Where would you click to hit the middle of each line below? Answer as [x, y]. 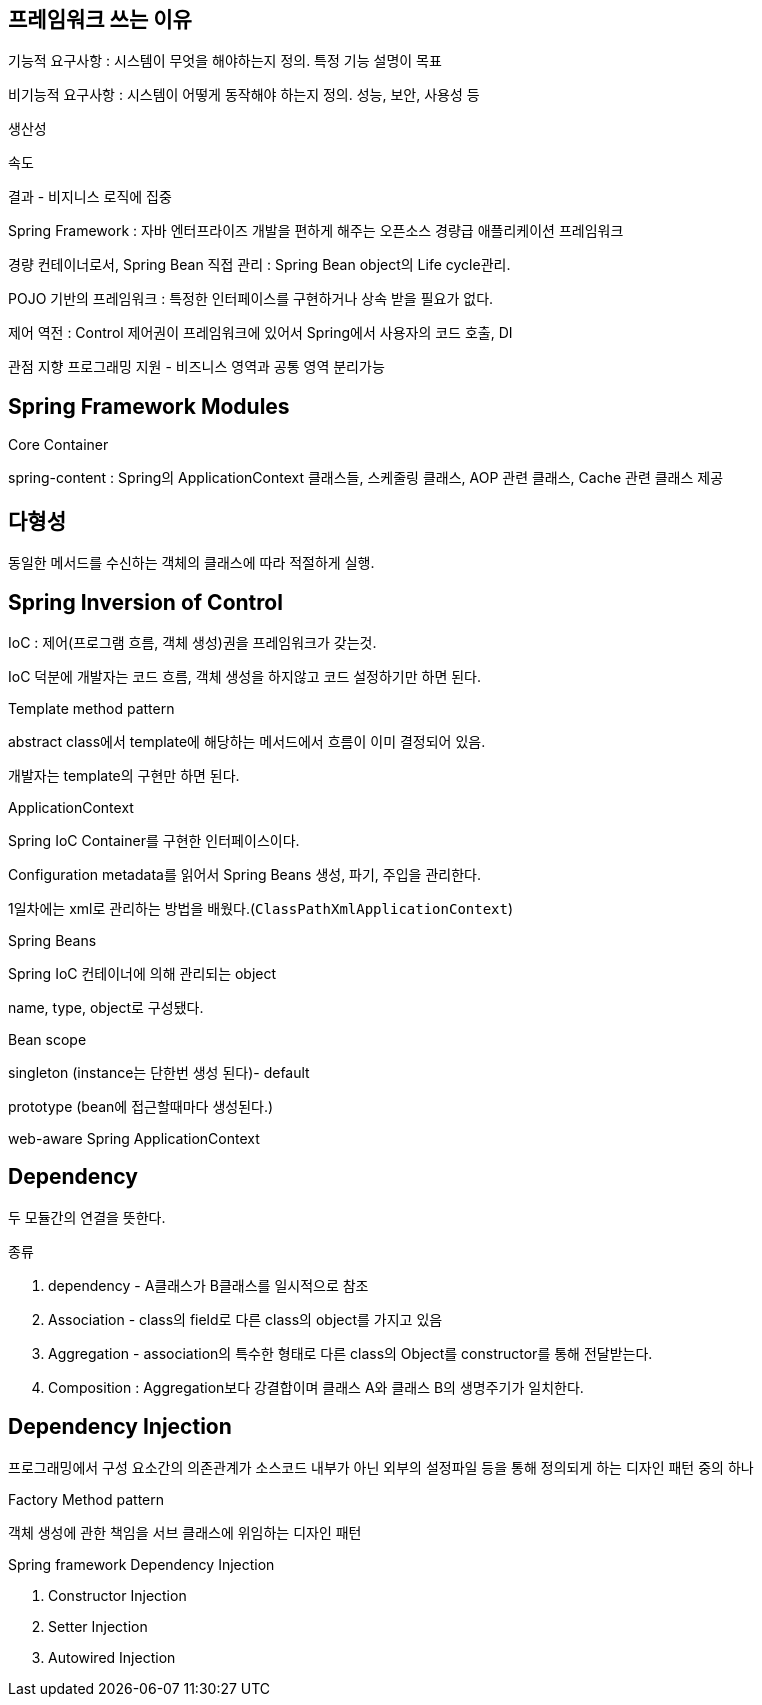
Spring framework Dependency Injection [141, 1564]
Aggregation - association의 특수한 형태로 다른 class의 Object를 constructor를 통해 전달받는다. [350, 1353]
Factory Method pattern [86, 1499]
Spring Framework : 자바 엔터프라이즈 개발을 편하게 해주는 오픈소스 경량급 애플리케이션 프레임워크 [316, 231]
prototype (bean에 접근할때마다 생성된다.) [141, 1106]
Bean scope [47, 1039]
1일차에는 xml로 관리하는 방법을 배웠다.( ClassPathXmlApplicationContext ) [261, 908]
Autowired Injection [112, 1657]
